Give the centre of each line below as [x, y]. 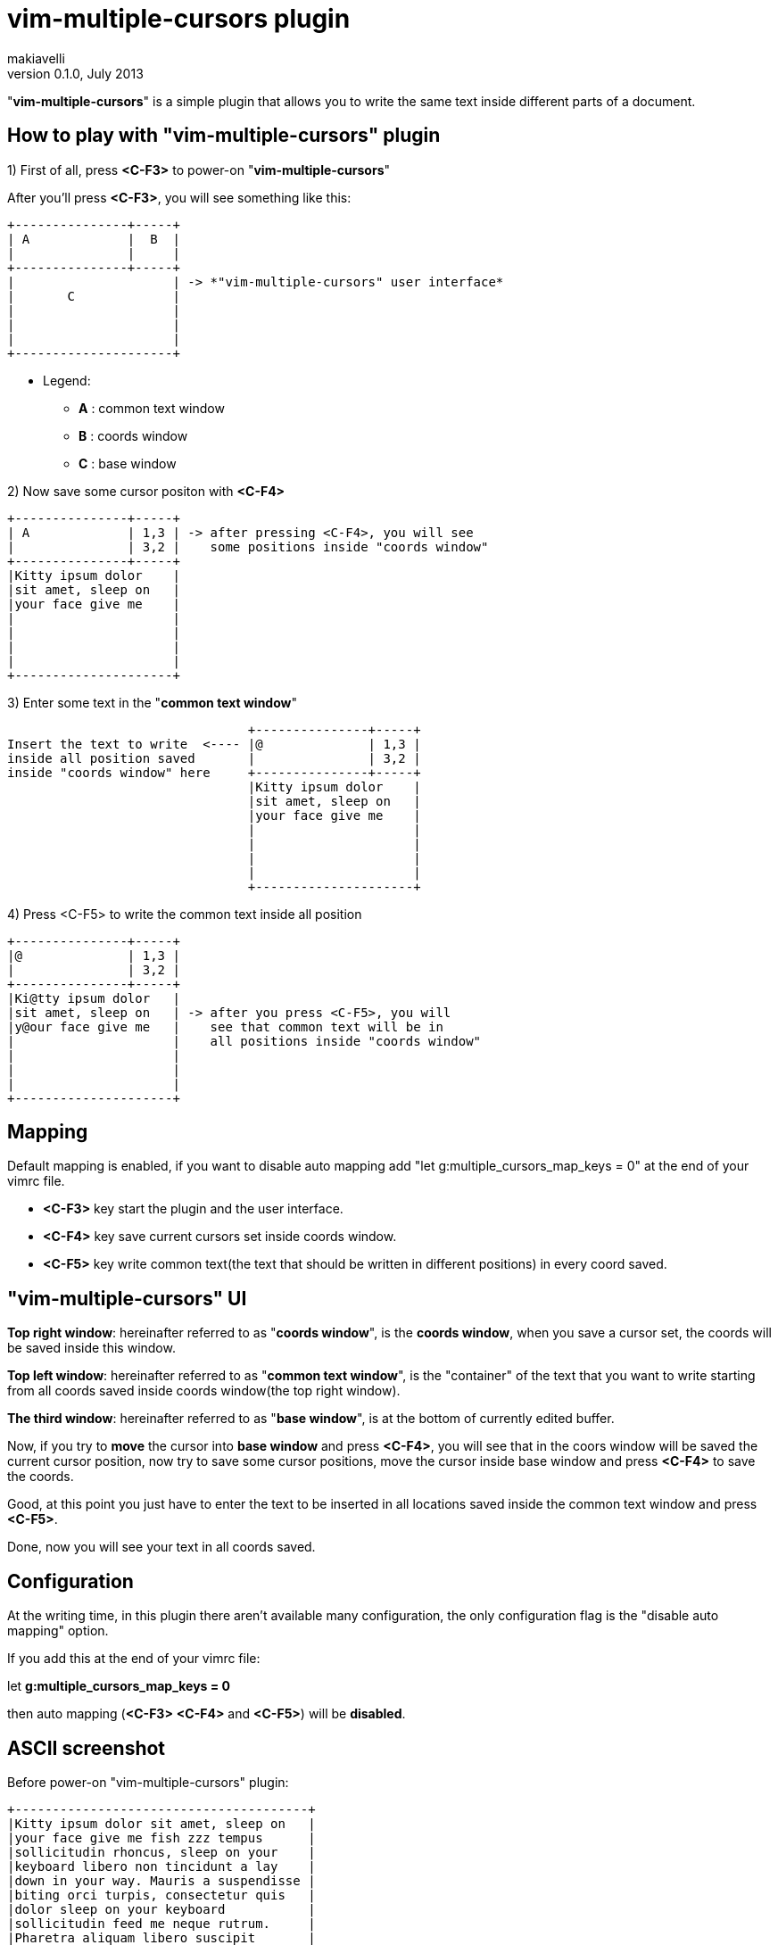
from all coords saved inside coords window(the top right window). [204, 1391]
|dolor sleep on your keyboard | [161, 1909]
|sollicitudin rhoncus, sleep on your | [161, 1852]
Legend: [67, 380]
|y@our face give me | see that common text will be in [225, 1026]
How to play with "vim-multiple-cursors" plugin [224, 136]
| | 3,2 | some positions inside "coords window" [248, 546]
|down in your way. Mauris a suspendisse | [161, 1880]
